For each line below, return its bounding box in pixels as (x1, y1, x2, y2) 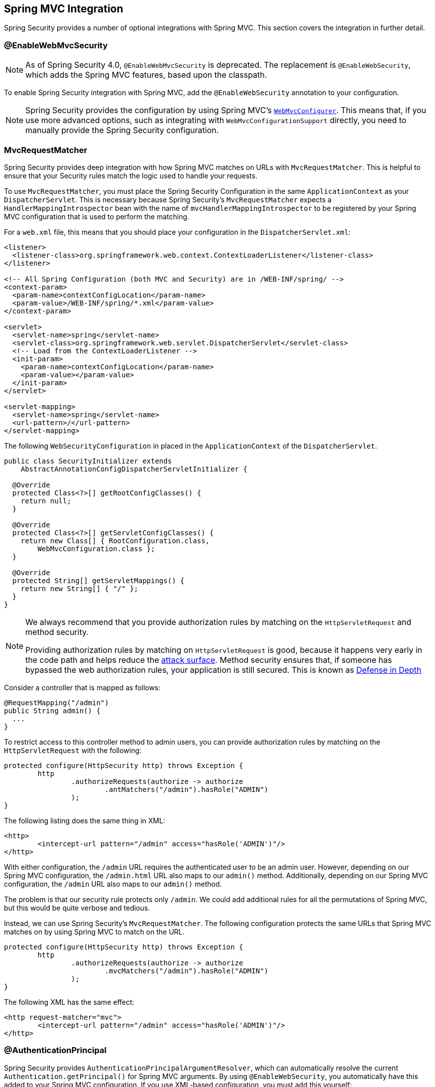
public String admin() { (4, 706, 101, 715)
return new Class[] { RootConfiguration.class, (20, 536, 210, 545)
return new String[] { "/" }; (20, 584, 138, 593)
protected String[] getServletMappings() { (12, 576, 185, 585)
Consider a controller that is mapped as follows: (4, 683, 161, 692)
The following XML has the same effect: (4, 997, 134, 1006)
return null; (20, 496, 71, 505)
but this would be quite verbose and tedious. (4, 903, 150, 912)
